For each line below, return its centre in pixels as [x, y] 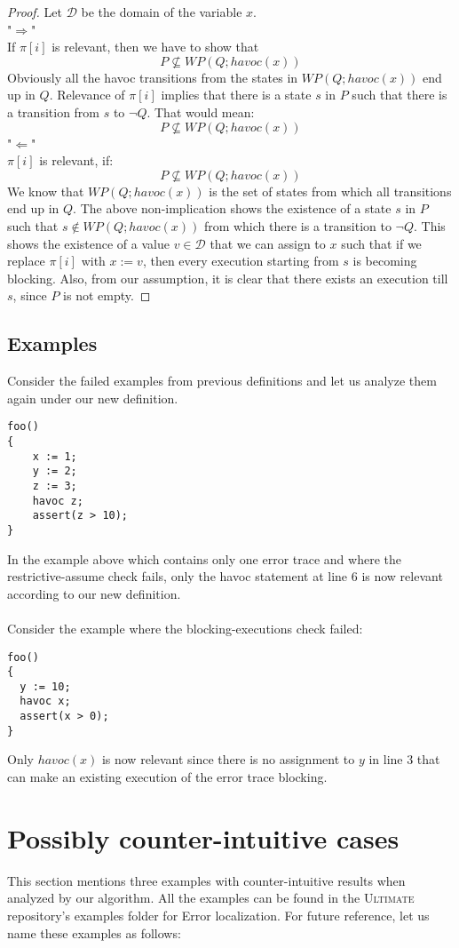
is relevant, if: [76, 160]
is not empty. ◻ [107, 295]
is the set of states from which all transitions [330, 191]
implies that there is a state [236, 95]
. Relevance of [87, 95]
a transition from [54, 112]
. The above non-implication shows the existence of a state [232, 208]
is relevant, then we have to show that [155, 47]
